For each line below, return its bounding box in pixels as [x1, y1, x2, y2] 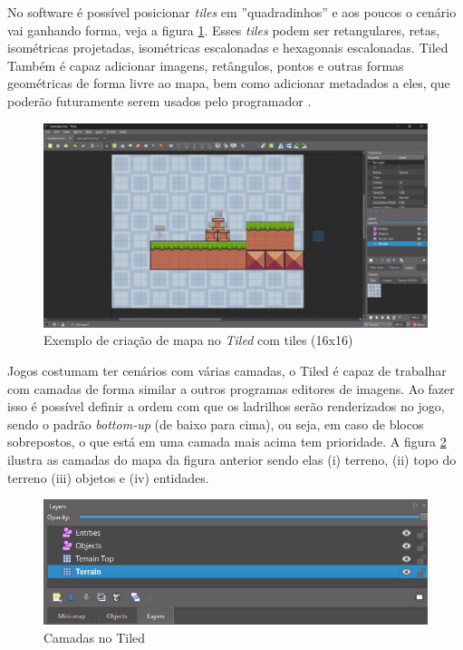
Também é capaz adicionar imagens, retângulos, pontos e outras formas [7, 55, 404, 74]
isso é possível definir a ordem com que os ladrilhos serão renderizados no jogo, [7, 397, 445, 416]
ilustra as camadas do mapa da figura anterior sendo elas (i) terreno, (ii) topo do [7, 449, 457, 468]
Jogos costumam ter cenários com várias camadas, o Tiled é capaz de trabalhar [7, 361, 447, 379]
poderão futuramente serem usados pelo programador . [7, 91, 312, 110]
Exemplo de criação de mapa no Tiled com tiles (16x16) [43, 330, 353, 350]
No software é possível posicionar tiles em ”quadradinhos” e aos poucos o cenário [7, 3, 457, 21]
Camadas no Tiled [43, 627, 146, 646]
